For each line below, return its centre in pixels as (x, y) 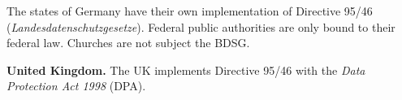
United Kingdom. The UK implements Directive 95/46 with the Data (186, 70)
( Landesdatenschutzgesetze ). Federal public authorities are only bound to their (201, 26)
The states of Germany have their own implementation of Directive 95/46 (190, 11)
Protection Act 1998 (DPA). (76, 86)
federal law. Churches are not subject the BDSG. (128, 43)
